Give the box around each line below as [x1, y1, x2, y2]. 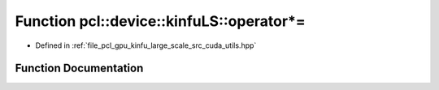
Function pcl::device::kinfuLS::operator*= [15, 12, 306, 30]
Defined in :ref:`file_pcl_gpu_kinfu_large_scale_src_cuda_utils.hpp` [35, 41, 257, 50]
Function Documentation [15, 62, 144, 75]
